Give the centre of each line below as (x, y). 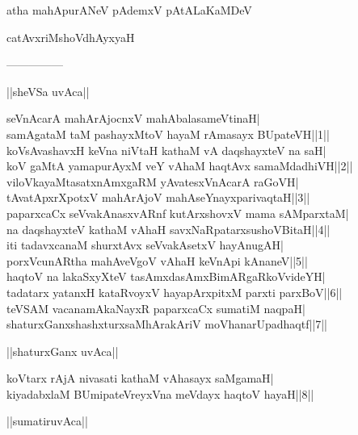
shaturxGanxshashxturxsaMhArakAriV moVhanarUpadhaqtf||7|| (167, 324)
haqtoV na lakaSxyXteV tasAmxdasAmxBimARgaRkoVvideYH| (166, 276)
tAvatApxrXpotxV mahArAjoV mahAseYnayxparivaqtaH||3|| (158, 197)
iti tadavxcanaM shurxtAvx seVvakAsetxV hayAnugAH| (145, 245)
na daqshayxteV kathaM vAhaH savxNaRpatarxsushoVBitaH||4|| (168, 229)
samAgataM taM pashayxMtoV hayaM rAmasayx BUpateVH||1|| (168, 134)
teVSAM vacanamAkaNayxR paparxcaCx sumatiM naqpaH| (156, 308)
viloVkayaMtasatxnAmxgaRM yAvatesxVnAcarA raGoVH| (153, 181)
